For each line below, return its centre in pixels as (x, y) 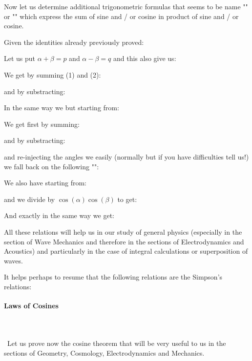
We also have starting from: (45, 183)
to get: (127, 199)
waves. (13, 260)
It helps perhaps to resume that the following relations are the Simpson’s (113, 277)
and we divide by (30, 199)
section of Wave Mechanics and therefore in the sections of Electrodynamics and (124, 241)
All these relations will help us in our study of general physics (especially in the (123, 231)
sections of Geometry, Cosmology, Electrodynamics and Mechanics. (104, 353)
